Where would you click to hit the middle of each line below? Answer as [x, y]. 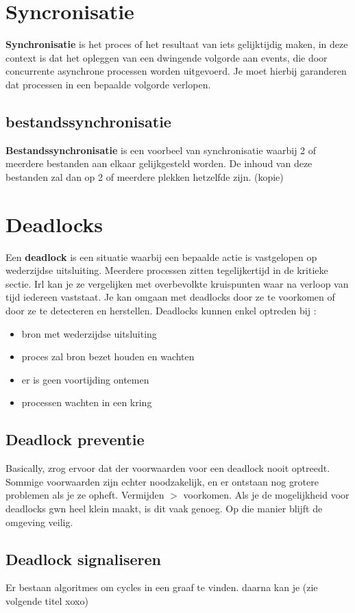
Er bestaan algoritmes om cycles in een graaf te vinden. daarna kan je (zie [162, 587]
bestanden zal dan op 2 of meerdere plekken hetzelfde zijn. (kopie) [145, 176]
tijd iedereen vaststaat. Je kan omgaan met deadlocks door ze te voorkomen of [170, 297]
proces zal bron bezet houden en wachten [108, 356]
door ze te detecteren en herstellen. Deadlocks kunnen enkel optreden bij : [161, 310]
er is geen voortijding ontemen [85, 379]
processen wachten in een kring [87, 402]
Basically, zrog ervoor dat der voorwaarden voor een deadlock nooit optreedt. [168, 468]
